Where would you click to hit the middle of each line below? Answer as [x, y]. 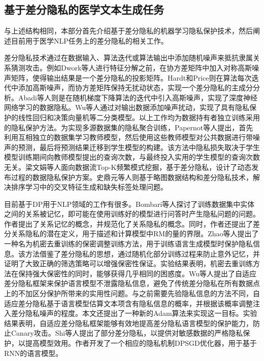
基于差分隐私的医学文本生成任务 [84, 9]
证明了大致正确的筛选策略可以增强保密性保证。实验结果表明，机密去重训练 [128, 263]
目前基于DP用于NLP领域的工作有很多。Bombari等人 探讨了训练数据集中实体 [129, 204]
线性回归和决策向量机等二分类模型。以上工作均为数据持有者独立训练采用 [139, 117]
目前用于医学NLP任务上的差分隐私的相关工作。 [89, 40]
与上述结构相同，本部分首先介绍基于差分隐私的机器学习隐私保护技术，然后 [128, 31]
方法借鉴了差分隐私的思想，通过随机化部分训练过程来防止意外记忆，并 [142, 253]
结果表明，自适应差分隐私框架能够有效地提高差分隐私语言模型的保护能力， [128, 323]
